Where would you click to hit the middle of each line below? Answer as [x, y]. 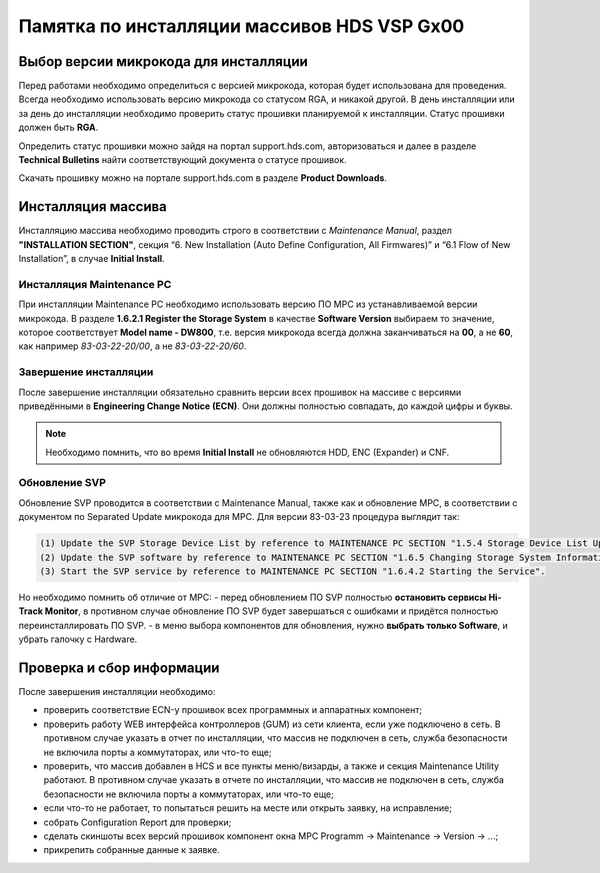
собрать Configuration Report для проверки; [137, 822]
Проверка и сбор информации [119, 667]
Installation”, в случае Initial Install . [91, 259]
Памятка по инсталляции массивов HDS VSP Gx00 [241, 26]
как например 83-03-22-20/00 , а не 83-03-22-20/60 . [132, 346]
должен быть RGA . [58, 127]
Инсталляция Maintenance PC [95, 284]
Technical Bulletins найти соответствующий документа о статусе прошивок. [182, 160]
